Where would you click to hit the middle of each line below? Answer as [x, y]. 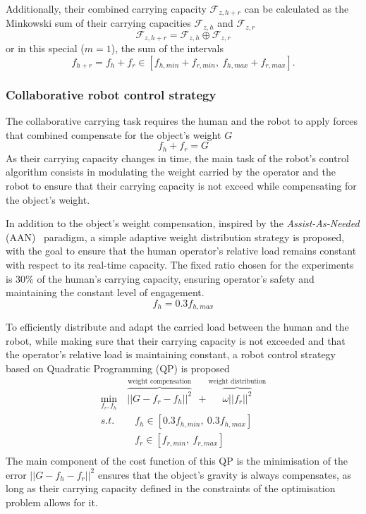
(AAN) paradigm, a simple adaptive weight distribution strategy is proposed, [175, 237]
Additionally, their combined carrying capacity [106, 8]
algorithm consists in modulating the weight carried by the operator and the [171, 172]
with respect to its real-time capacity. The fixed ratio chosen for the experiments [180, 264]
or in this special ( [45, 48]
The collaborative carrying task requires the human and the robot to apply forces [182, 121]
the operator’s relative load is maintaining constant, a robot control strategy [171, 354]
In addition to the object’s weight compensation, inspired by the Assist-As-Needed [183, 223]
